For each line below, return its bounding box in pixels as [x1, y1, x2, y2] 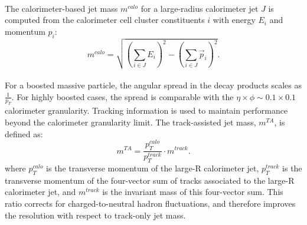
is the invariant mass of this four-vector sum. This [102, 186, 283, 198]
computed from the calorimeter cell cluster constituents [5, 14, 205, 26]
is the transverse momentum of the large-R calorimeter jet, [46, 161, 259, 174]
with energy [213, 14, 256, 26]
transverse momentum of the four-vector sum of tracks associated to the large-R [5, 174, 295, 186]
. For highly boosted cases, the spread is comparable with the [11, 90, 234, 102]
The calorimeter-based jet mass [5, 2, 118, 14]
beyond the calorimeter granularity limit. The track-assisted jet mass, [5, 116, 256, 128]
